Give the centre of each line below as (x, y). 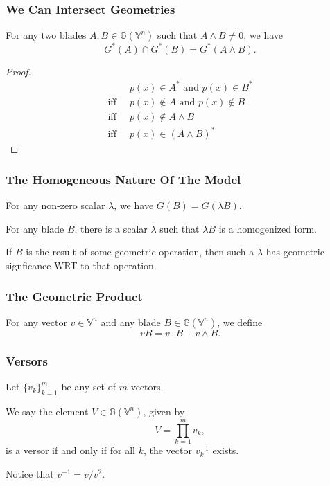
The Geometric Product (74, 296)
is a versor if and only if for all (70, 450)
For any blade (35, 228)
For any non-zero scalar (55, 205)
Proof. (18, 71)
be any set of (89, 387)
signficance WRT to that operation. (81, 265)
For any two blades (46, 35)
